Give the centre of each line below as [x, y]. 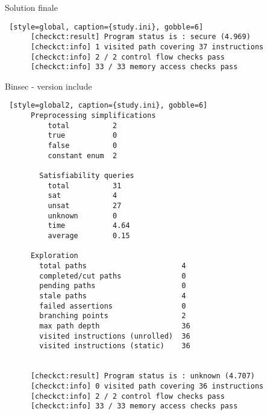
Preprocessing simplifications [93, 116]
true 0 [83, 136]
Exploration [54, 256]
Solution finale [31, 7]
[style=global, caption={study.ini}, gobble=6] [106, 27]
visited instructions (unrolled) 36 [115, 336]
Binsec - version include [48, 86]
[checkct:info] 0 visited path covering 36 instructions [147, 386]
